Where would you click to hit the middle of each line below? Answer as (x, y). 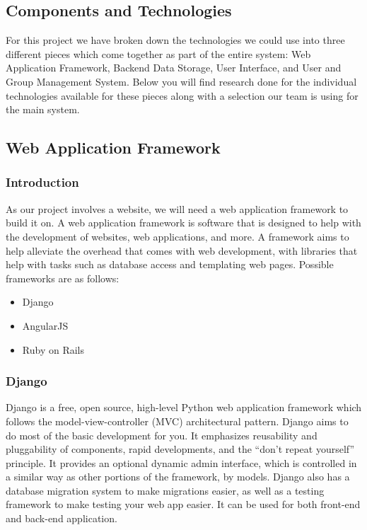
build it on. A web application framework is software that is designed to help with (183, 223)
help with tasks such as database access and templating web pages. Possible (170, 264)
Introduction (42, 182)
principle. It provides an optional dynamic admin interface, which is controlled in (181, 462)
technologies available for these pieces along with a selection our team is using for (182, 95)
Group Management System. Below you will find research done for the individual (181, 81)
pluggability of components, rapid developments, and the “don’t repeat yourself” (180, 449)
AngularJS (45, 325)
